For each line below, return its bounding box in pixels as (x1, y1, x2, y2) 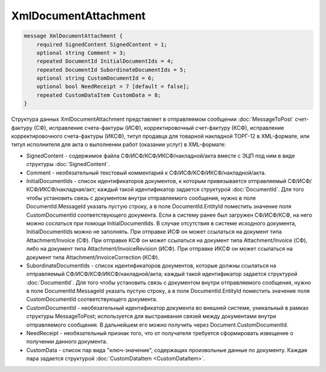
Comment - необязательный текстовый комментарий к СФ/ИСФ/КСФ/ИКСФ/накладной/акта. (26, 169, 266, 176)
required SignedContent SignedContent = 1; (36, 41, 167, 48)
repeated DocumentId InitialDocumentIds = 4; (36, 58, 174, 65)
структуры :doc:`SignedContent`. (26, 161, 110, 168)
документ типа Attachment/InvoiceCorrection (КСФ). (26, 254, 160, 261)
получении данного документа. (26, 338, 108, 345)
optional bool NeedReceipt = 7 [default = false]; (36, 83, 190, 90)
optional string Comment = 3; (36, 49, 126, 56)
